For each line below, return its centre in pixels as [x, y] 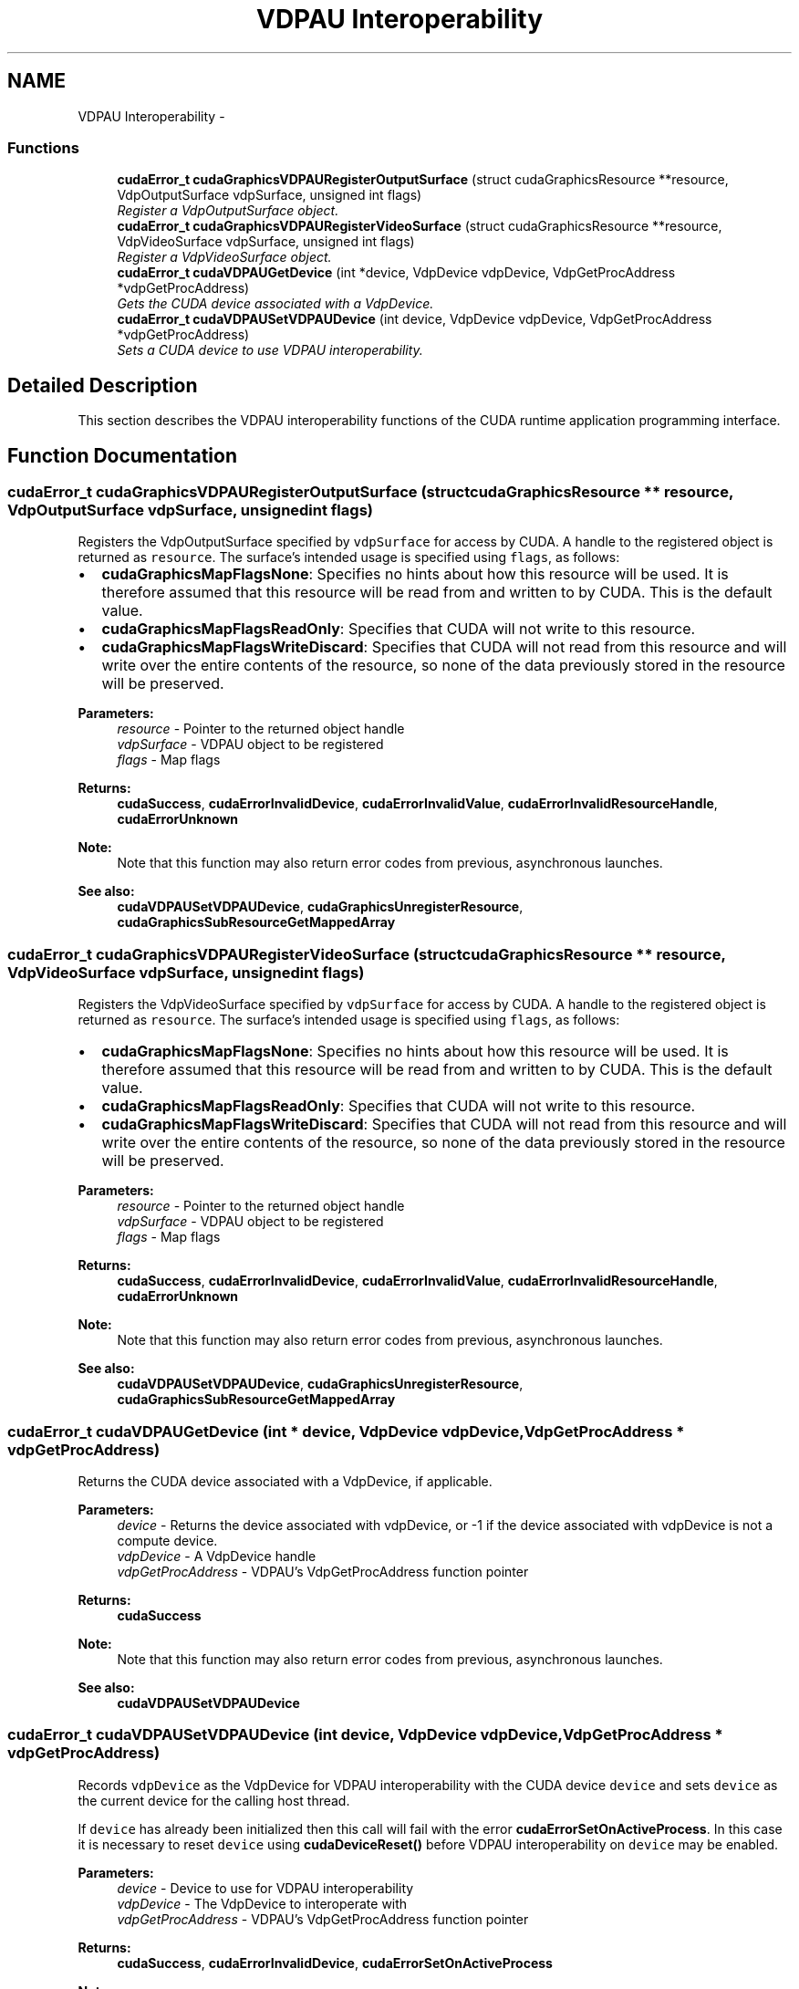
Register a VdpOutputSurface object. [228, 211]
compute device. [167, 1540]
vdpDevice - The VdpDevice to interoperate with [262, 1903]
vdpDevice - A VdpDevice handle [217, 1556]
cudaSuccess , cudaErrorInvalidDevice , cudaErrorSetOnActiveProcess [335, 1963]
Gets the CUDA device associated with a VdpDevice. [275, 304]
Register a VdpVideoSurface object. [224, 257]
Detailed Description [103, 385]
